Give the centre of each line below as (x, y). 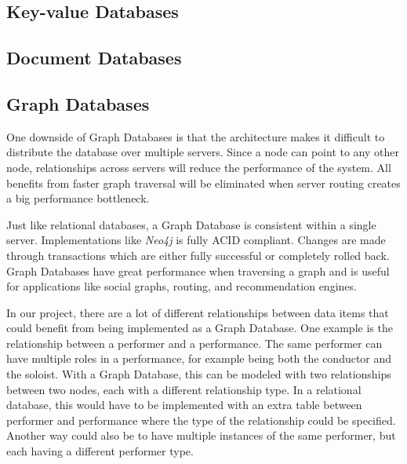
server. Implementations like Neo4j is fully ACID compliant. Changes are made (196, 240)
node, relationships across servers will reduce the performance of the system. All (199, 167)
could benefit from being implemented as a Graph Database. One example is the (200, 328)
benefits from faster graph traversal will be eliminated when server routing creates (203, 183)
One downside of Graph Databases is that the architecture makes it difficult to (196, 136)
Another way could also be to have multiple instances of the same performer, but (201, 435)
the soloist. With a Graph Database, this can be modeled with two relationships (199, 374)
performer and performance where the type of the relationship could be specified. (201, 420)
